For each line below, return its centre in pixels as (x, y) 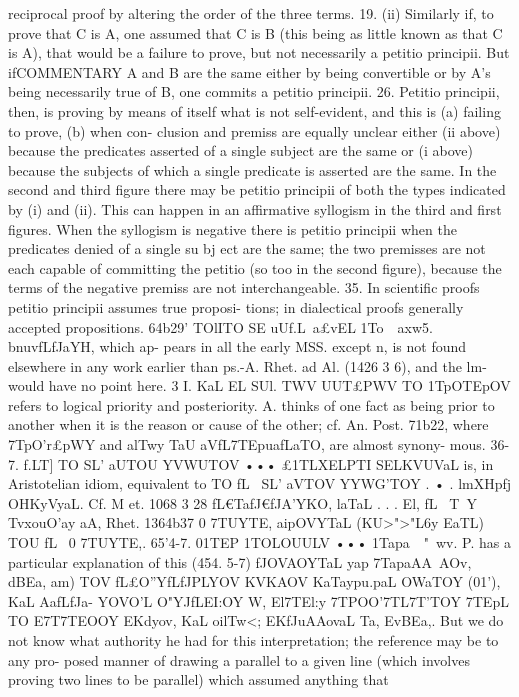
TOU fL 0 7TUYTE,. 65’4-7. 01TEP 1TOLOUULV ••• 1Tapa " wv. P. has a (259, 542)
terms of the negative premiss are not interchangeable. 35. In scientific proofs (244, 287)
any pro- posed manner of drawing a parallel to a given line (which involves (239, 659)
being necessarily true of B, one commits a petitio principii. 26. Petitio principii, (254, 91)
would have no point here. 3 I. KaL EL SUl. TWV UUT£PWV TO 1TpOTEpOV (259, 385)
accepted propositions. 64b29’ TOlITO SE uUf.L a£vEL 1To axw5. (220, 326)
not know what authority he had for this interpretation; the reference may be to (253, 640)
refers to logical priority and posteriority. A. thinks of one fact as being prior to (251, 404)
